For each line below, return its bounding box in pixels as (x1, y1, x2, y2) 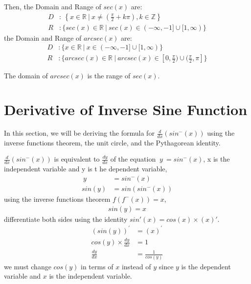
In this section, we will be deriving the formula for (4, 128, 155, 138)
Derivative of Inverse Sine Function (4, 99, 248, 119)
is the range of (87, 71, 131, 81)
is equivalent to (54, 154, 100, 164)
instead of (121, 261, 151, 271)
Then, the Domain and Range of (4, 1, 101, 11)
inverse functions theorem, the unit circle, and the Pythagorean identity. (4, 137, 221, 147)
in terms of (80, 261, 114, 271)
